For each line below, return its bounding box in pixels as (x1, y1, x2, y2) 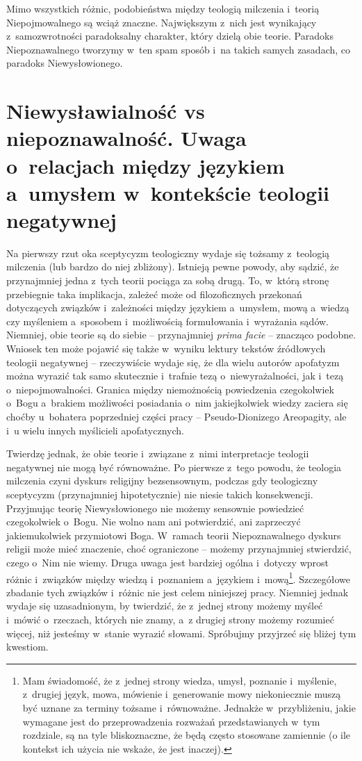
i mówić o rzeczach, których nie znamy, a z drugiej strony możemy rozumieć (6, 612, 334, 626)
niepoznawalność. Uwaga (6, 124, 247, 152)
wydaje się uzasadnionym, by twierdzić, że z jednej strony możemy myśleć (6, 598, 323, 613)
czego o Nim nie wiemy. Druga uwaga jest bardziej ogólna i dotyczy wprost (6, 555, 329, 569)
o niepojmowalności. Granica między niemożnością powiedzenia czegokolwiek (6, 382, 334, 396)
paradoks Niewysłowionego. (6, 56, 123, 70)
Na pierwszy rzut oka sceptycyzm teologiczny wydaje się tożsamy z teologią (6, 245, 330, 260)
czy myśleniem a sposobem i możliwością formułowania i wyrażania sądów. (6, 313, 329, 328)
